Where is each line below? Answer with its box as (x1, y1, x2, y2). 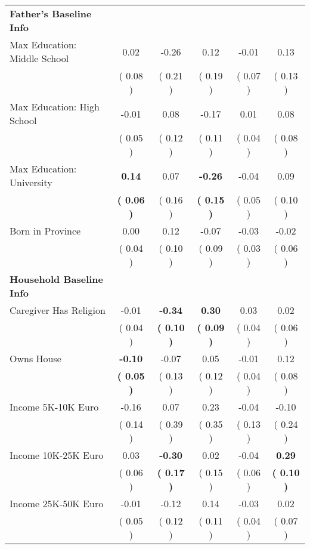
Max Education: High (10, 100, 100, 113)
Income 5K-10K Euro (10, 400, 99, 414)
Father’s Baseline (10, 7, 92, 20)
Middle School (10, 51, 69, 65)
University (10, 175, 52, 189)
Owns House (10, 351, 61, 365)
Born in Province (10, 224, 81, 238)
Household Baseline (10, 272, 103, 286)
